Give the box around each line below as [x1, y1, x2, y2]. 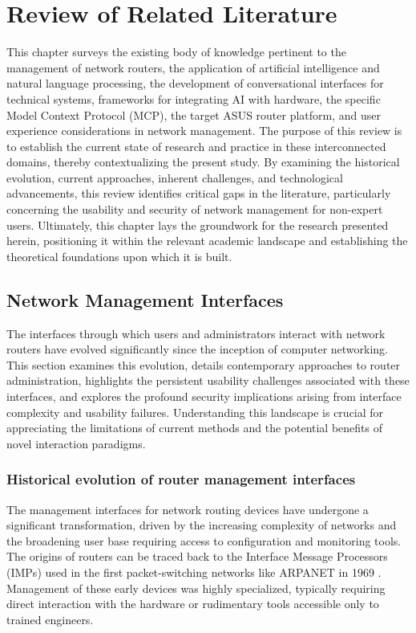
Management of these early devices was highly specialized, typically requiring [6, 579, 386, 596]
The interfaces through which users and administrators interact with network [6, 325, 386, 341]
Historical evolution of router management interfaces [6, 469, 356, 489]
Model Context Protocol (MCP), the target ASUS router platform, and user [6, 106, 382, 123]
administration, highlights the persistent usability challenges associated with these [6, 372, 410, 389]
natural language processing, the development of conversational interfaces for [6, 75, 384, 92]
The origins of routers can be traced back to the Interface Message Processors [6, 548, 388, 565]
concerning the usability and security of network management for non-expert [6, 201, 383, 218]
